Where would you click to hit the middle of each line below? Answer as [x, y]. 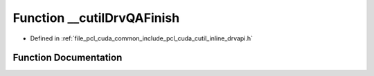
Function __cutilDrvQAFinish [96, 18]
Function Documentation [68, 58]
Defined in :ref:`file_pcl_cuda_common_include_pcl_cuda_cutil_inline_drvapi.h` [141, 38]
